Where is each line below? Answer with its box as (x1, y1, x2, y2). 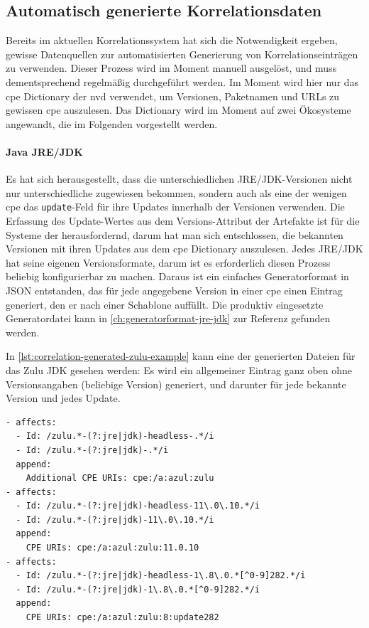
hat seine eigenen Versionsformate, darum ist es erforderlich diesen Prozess (6, 255, 331, 270)
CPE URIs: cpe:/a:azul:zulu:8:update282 (26, 612, 219, 623)
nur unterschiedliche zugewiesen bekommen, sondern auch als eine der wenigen (6, 185, 347, 200)
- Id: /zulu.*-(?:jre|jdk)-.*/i (16, 445, 169, 455)
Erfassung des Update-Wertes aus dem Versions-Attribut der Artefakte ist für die (6, 213, 360, 228)
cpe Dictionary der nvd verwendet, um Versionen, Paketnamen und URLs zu (6, 88, 340, 103)
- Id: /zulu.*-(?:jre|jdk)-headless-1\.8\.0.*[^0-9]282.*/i (16, 570, 306, 581)
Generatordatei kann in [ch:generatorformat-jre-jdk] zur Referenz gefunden (6, 311, 331, 326)
